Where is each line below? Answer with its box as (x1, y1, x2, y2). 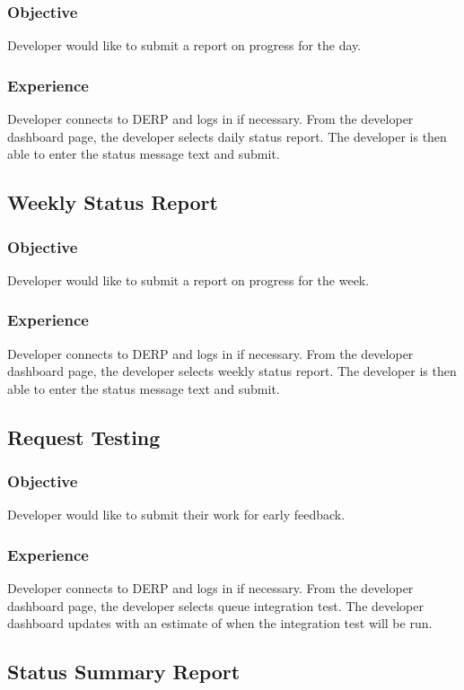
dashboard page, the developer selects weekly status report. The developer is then (7, 362, 457, 380)
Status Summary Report (7, 658, 241, 686)
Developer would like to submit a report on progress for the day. (7, 36, 362, 55)
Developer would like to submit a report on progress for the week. (7, 270, 370, 289)
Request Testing (7, 423, 161, 450)
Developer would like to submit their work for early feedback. (7, 505, 346, 524)
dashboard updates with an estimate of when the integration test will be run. (7, 614, 433, 633)
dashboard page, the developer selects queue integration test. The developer (7, 596, 425, 615)
